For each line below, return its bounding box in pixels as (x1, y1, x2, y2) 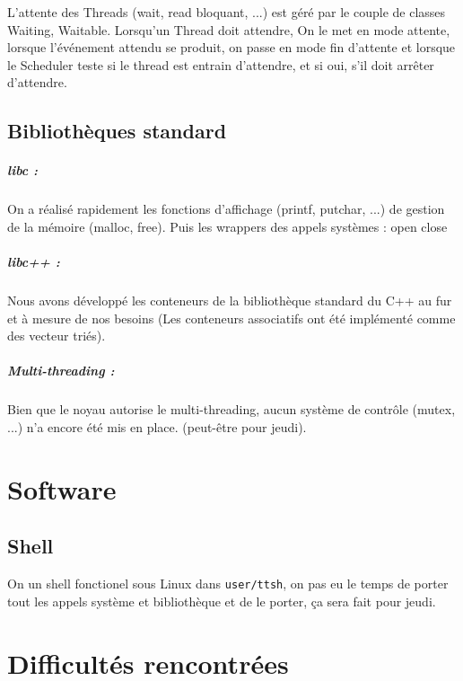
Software (7, 470, 117, 507)
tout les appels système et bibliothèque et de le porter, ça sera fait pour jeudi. (7, 591, 436, 610)
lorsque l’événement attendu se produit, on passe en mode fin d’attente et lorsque (7, 38, 456, 57)
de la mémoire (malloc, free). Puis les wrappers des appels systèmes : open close (7, 217, 448, 235)
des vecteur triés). (7, 326, 106, 345)
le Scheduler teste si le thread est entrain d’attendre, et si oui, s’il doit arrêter (7, 55, 434, 74)
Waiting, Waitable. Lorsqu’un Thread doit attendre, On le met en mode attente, (7, 20, 450, 39)
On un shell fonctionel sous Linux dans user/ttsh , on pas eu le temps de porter (7, 574, 449, 593)
